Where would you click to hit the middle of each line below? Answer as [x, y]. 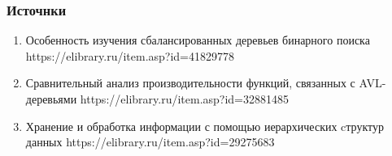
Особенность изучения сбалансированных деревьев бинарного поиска [198, 40]
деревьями [51, 99]
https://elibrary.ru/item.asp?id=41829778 [130, 55]
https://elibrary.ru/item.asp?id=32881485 [185, 99]
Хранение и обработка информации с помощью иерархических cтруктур [205, 126]
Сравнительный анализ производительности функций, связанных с [190, 83]
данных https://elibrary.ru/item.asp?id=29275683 [150, 142]
